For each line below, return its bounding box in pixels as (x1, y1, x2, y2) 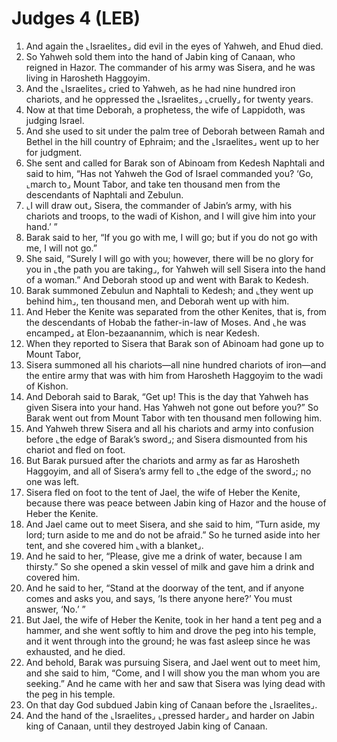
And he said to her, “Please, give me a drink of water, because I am (25, 550, 303, 562)
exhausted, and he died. (25, 645, 126, 657)
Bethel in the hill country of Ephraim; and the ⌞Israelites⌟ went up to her (25, 135, 320, 147)
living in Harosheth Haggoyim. (25, 72, 151, 84)
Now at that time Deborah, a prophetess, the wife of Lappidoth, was (25, 103, 306, 116)
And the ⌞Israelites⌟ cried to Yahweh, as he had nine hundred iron (25, 82, 296, 94)
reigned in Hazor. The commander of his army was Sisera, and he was (25, 61, 316, 73)
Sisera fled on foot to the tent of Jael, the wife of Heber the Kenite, (25, 486, 301, 498)
